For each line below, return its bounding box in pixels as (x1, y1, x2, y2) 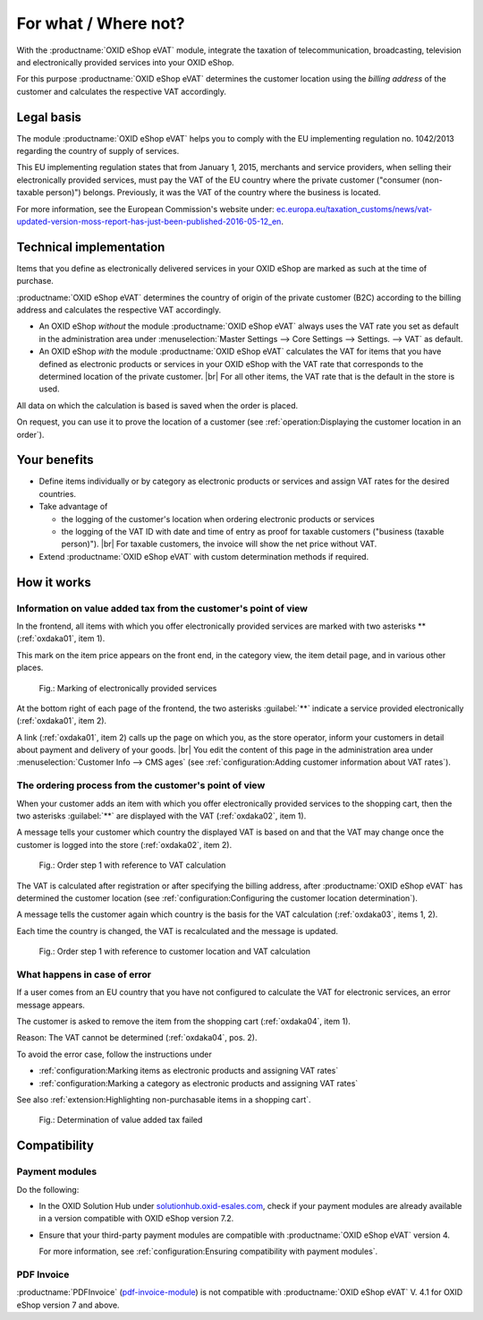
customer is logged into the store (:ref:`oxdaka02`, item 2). (16, 839, 233, 850)
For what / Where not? (16, 13, 185, 33)
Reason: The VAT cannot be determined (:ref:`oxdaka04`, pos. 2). (16, 1033, 258, 1043)
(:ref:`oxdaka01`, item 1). (16, 633, 106, 644)
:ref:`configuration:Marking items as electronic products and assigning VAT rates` (38, 1066, 339, 1076)
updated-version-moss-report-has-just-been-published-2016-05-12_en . (16, 216, 284, 227)
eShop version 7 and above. (16, 1299, 120, 1310)
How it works (16, 574, 91, 590)
